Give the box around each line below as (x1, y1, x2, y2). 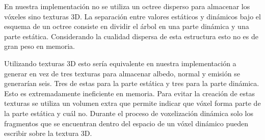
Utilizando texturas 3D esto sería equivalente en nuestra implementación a (4, 58, 236, 68)
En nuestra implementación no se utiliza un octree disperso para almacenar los (4, 1, 250, 11)
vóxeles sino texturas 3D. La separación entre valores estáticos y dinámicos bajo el (4, 11, 261, 21)
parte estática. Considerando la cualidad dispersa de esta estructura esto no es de (4, 31, 258, 41)
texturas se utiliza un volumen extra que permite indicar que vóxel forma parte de (4, 98, 261, 108)
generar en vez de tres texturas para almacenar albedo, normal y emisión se (4, 68, 240, 78)
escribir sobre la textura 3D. (4, 128, 92, 138)
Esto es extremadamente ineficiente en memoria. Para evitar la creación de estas (4, 88, 255, 98)
